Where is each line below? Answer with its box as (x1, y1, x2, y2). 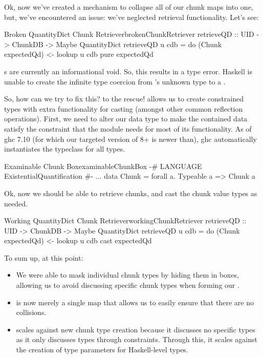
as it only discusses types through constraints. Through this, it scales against (16, 334, 257, 345)
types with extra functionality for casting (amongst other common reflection (4, 103, 243, 114)
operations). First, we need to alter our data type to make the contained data (4, 113, 248, 124)
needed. (4, 198, 28, 208)
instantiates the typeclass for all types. (4, 143, 125, 154)
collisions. (16, 307, 47, 318)
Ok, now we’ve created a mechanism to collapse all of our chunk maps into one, (4, 2, 253, 12)
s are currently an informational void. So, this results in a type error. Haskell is (4, 66, 252, 76)
